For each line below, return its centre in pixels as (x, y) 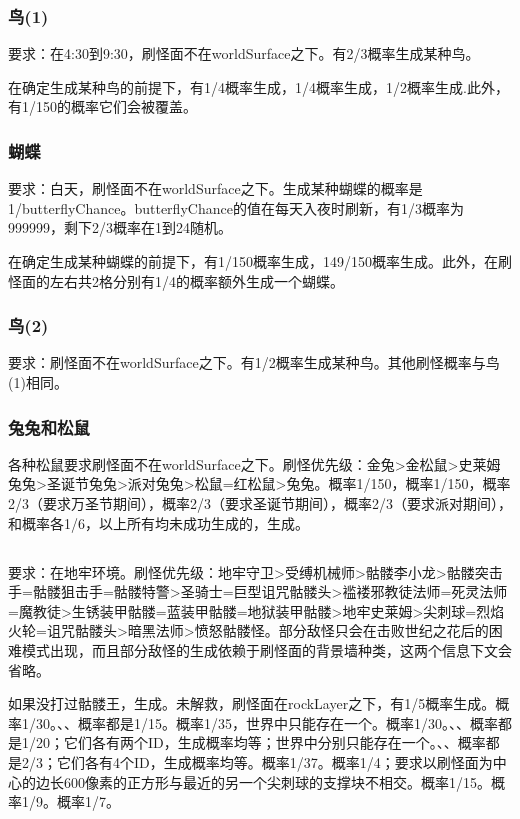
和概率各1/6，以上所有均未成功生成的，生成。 (158, 522)
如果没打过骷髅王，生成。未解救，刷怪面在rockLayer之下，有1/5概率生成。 (252, 703)
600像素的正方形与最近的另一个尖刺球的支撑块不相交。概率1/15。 (277, 781)
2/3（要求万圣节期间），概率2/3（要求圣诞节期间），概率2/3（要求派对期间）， (260, 503)
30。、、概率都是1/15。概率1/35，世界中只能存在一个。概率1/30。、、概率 (266, 722)
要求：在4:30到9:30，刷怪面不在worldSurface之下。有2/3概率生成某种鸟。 (244, 53)
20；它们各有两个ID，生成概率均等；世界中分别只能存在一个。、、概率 (260, 742)
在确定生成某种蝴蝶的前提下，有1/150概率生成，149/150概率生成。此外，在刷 (260, 261)
